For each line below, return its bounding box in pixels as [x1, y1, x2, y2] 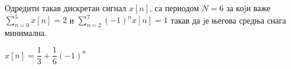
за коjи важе [226, 2, 270, 14]
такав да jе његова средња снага [170, 14, 286, 26]
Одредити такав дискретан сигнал [5, 2, 127, 14]
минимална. [5, 26, 47, 38]
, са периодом [150, 2, 199, 14]
